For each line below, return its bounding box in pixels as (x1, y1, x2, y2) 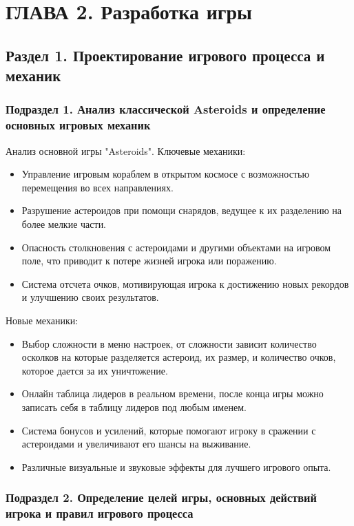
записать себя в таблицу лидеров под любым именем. (21, 400, 247, 414)
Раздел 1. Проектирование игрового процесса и (6, 44, 325, 65)
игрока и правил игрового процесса (6, 505, 194, 522)
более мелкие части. (21, 217, 107, 231)
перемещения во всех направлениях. (21, 180, 174, 194)
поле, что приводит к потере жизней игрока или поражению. (21, 253, 277, 268)
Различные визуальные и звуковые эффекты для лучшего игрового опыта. (21, 459, 331, 474)
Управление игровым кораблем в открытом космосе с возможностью (21, 167, 309, 181)
